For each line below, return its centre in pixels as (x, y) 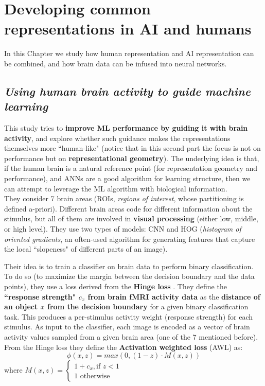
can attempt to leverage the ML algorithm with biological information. (116, 188)
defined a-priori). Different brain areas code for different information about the (128, 208)
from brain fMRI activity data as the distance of (174, 296)
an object (21, 306)
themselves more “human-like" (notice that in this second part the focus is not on (132, 148)
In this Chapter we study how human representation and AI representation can (129, 53)
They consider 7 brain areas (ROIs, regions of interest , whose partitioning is (124, 198)
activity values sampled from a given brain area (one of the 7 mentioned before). (131, 336)
